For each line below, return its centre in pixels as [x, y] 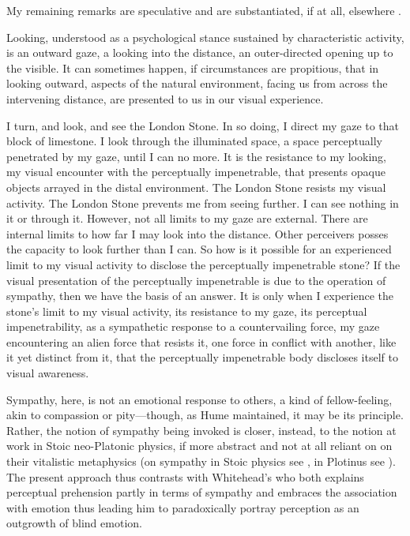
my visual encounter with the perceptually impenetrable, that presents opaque [196, 172]
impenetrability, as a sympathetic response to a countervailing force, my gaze [193, 326]
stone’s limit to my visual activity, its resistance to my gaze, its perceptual [187, 311]
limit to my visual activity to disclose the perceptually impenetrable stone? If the [203, 264]
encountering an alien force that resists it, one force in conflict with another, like [201, 341]
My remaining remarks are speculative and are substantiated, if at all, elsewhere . [204, 10]
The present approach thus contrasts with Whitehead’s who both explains [185, 476]
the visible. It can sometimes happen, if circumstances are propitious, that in [193, 67]
